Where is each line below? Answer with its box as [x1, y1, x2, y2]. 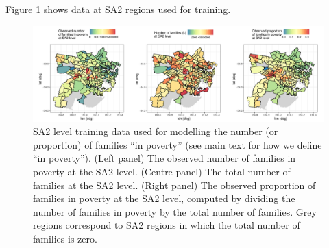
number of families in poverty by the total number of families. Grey [33, 204, 317, 219]
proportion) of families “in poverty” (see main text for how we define [33, 137, 322, 151]
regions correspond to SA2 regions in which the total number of [33, 218, 300, 232]
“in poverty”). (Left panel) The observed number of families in [33, 151, 296, 165]
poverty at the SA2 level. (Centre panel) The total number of [33, 164, 291, 178]
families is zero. [33, 231, 97, 245]
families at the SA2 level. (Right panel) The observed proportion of [33, 177, 316, 192]
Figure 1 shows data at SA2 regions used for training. [5, 2, 231, 16]
